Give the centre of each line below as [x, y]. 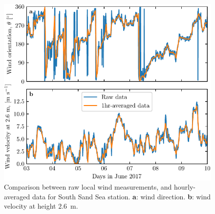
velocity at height [30, 206]
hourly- [184, 187]
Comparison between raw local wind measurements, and [88, 187]
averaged [17, 196]
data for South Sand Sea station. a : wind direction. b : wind [121, 196]
